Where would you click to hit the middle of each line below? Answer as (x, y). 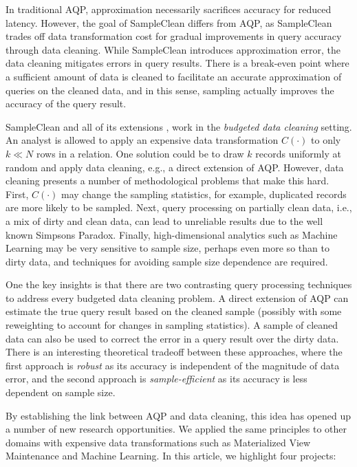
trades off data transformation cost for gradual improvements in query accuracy (174, 36)
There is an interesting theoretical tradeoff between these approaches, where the (174, 352)
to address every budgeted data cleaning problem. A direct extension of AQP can (177, 297)
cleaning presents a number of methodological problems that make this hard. (167, 181)
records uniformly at (298, 153)
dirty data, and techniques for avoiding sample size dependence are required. (167, 261)
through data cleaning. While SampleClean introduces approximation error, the (173, 49)
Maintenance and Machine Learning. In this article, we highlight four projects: (171, 456)
